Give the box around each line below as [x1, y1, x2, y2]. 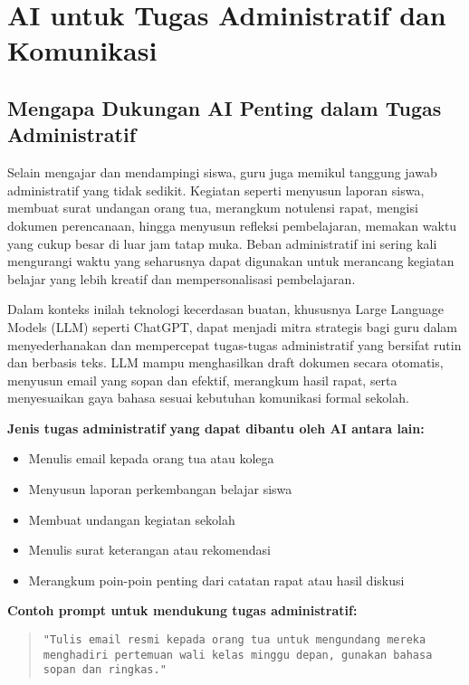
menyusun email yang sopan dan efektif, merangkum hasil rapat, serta [7, 370, 397, 389]
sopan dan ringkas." [43, 663, 167, 677]
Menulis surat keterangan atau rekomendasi [28, 540, 271, 559]
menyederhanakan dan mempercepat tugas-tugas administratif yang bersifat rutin [7, 335, 462, 354]
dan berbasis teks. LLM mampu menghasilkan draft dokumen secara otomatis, [7, 353, 444, 372]
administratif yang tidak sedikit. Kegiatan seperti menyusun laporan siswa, [7, 180, 425, 199]
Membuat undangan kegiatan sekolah [28, 509, 235, 528]
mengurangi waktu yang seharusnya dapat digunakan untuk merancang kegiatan [7, 252, 455, 271]
